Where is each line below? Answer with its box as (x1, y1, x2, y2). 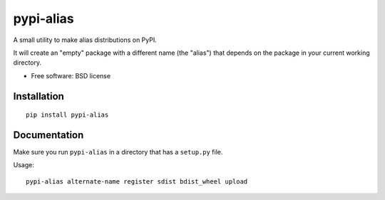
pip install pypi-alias (26, 111, 109, 119)
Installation (13, 90, 64, 102)
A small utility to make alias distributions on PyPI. (13, 36, 157, 44)
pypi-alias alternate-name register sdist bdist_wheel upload (26, 177, 248, 185)
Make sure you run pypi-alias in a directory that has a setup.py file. (13, 148, 223, 157)
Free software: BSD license (31, 71, 111, 80)
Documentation (13, 129, 84, 141)
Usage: (13, 161, 35, 169)
